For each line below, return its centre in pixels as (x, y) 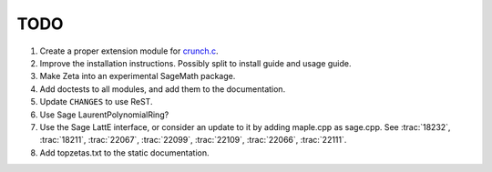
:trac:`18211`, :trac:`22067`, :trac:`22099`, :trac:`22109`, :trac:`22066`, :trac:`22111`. (193, 140)
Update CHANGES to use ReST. (96, 102)
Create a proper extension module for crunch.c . (129, 51)
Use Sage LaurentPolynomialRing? (104, 115)
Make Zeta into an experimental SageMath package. (138, 76)
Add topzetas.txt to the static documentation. (124, 152)
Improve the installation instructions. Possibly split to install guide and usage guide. (195, 63)
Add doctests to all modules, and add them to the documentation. (163, 89)
